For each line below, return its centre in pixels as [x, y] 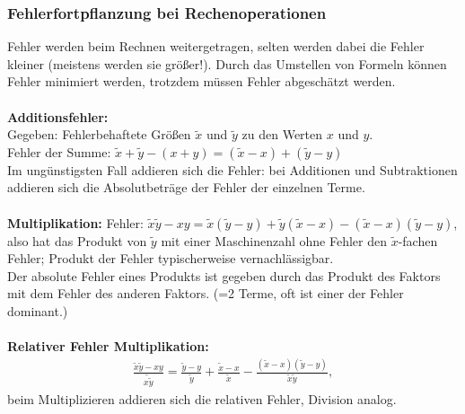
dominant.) [38, 310]
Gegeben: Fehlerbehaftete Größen [99, 134]
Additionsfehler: [58, 116]
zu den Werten [282, 134]
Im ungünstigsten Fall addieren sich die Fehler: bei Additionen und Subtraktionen [232, 169]
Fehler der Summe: [59, 151]
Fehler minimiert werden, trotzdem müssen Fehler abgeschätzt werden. [202, 81]
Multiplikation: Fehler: [75, 222]
